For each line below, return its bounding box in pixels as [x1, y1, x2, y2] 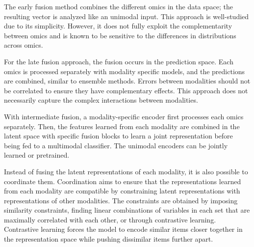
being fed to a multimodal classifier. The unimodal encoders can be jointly [4, 140, 228, 150]
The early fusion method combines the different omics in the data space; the [4, 1, 233, 11]
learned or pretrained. [4, 150, 70, 160]
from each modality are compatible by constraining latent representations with [4, 186, 240, 196]
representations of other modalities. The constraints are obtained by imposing [4, 195, 238, 205]
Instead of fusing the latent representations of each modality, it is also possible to [4, 166, 248, 176]
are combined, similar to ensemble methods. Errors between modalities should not [4, 76, 251, 86]
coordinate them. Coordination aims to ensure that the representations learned [4, 176, 241, 186]
